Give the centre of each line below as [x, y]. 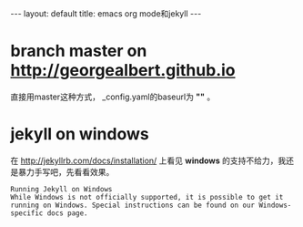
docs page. [68, 213]
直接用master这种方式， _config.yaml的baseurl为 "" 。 [113, 97]
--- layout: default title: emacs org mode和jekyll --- [106, 14]
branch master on [79, 51]
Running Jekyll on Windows [61, 189]
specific [27, 213]
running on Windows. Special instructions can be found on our [133, 205]
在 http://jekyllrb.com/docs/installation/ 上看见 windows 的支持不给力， [144, 160]
